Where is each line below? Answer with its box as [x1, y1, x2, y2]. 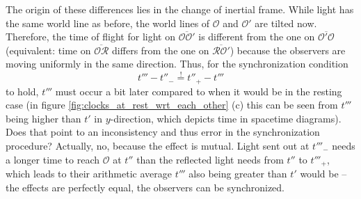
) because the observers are [230, 42, 346, 57]
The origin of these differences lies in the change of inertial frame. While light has [6, 2, 354, 16]
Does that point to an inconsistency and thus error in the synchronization [6, 125, 320, 139]
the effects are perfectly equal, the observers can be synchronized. [6, 180, 285, 194]
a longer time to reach [6, 152, 100, 166]
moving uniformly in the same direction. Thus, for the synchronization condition [6, 56, 348, 71]
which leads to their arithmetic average [6, 166, 172, 181]
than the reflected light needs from [136, 152, 284, 166]
